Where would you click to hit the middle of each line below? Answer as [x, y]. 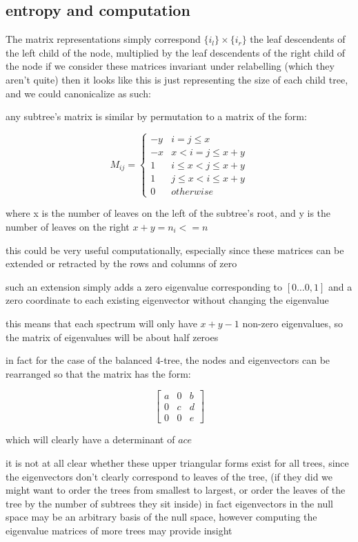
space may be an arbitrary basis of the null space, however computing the [161, 517]
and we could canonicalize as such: [78, 93]
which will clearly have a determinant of [90, 439]
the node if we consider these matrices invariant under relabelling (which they [170, 66]
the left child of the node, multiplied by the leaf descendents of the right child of [176, 52]
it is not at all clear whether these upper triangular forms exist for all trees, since [177, 463]
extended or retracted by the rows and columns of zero [121, 263]
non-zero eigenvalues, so [292, 323]
